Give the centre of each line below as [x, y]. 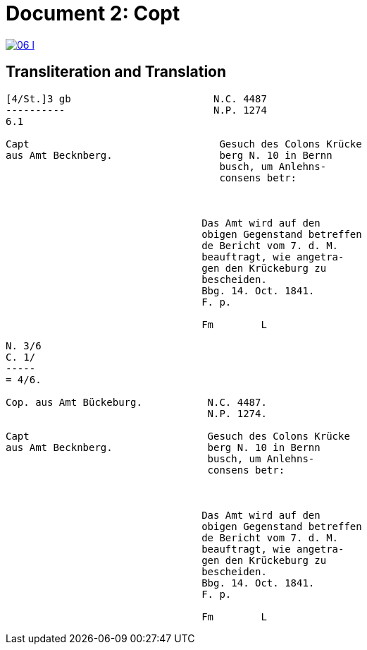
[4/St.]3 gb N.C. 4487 [136, 98]
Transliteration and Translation [116, 72]
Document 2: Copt [93, 13]
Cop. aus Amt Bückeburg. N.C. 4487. [136, 402]
